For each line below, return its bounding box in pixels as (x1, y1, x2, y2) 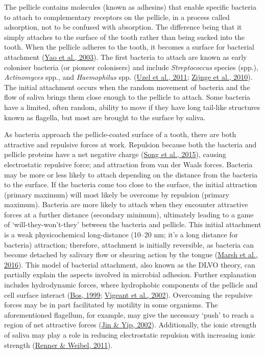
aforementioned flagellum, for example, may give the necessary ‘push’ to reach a (4, 309, 254, 320)
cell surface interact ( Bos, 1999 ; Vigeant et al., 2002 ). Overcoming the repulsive (4, 289, 253, 300)
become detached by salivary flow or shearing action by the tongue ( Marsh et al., (4, 249, 258, 260)
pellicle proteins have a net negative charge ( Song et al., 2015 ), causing (4, 149, 226, 160)
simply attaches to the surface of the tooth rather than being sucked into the (4, 31, 245, 42)
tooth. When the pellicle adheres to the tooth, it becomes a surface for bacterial (4, 41, 254, 52)
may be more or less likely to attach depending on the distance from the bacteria (4, 169, 258, 180)
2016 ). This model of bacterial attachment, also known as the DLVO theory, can (4, 259, 255, 270)
